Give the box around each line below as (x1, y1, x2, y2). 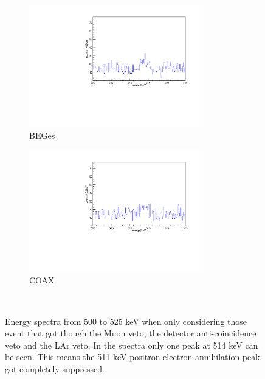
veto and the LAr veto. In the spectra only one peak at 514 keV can (5, 338, 258, 351)
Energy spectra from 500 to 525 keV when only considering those (5, 315, 247, 327)
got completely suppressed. (5, 363, 105, 375)
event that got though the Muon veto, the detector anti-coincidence (5, 327, 256, 339)
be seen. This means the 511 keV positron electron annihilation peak (5, 350, 260, 363)
